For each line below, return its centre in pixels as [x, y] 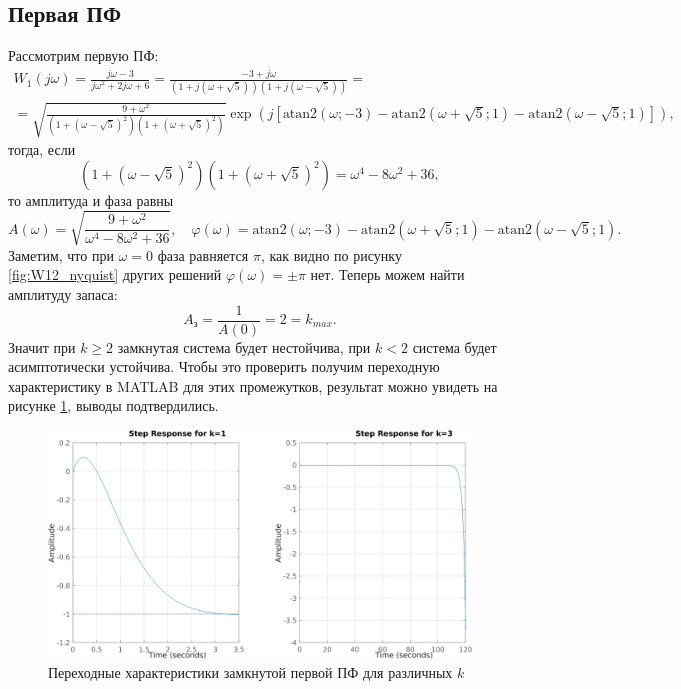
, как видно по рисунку [331, 254]
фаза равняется [203, 254]
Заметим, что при [61, 254]
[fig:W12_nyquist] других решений [115, 274]
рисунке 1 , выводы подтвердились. [113, 405]
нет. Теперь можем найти [387, 274]
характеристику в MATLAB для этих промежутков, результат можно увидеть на [253, 385]
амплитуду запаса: [63, 293]
